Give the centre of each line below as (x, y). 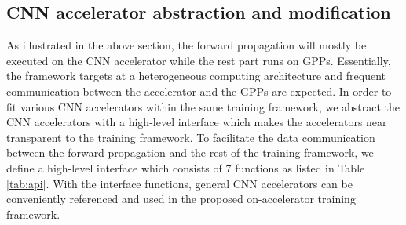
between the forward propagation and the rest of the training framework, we (190, 152)
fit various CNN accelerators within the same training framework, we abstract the (203, 106)
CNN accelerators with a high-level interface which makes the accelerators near (197, 122)
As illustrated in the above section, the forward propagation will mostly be (187, 45)
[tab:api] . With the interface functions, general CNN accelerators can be (179, 183)
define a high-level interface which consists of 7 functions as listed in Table (186, 167)
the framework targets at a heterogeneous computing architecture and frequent (196, 76)
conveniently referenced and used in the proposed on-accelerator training (181, 199)
